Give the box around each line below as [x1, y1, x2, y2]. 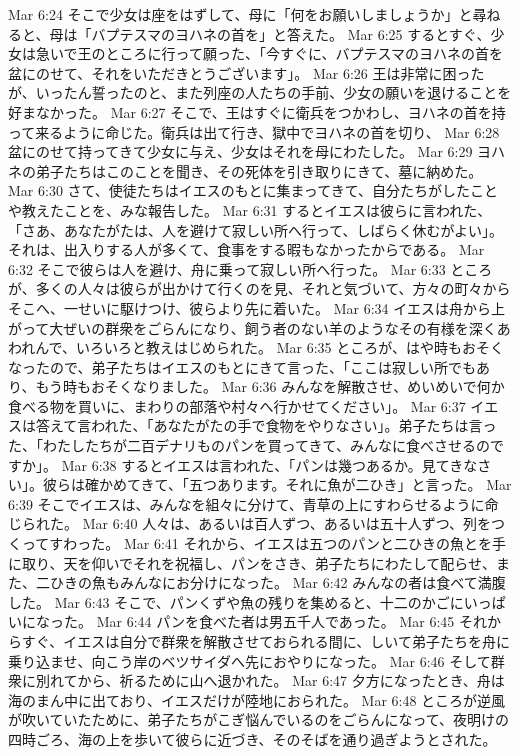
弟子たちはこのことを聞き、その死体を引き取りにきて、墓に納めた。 [35, 160, 483, 181]
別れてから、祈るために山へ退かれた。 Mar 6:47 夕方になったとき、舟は [35, 670, 505, 691]
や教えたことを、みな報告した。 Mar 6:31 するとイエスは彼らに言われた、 [8, 199, 492, 220]
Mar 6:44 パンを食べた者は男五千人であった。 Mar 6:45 [96, 611, 455, 632]
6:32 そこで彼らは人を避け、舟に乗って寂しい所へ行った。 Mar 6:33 [8, 258, 446, 279]
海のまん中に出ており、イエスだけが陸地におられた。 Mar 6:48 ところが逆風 [8, 689, 506, 710]
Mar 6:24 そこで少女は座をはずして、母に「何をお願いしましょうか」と [8, 4, 473, 24]
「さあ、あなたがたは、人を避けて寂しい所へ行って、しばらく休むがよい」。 [8, 219, 503, 240]
